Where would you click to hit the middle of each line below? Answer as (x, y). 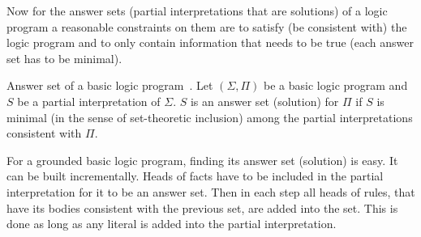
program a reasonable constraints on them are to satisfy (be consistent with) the (207, 26)
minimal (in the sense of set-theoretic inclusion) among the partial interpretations (210, 117)
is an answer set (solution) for (264, 101)
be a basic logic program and (336, 85)
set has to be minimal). (64, 58)
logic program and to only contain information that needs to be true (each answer (210, 42)
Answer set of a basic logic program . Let (110, 85)
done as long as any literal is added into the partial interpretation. (172, 224)
